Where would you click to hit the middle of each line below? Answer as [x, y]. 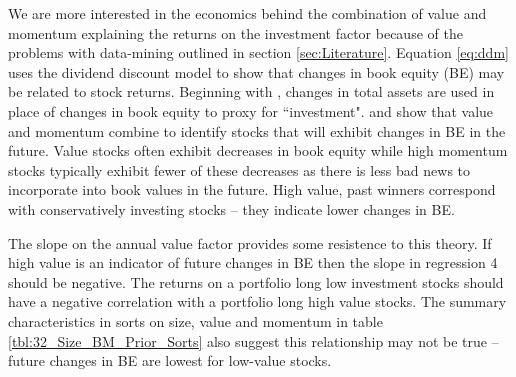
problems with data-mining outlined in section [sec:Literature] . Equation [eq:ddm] [258, 52]
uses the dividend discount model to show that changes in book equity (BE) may [256, 71]
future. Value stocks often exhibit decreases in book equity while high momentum [258, 150]
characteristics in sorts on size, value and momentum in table [195, 320]
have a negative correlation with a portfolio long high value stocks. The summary [257, 301]
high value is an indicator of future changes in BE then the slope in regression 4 [253, 262]
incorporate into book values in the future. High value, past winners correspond [252, 189]
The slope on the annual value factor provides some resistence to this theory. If [250, 242]
